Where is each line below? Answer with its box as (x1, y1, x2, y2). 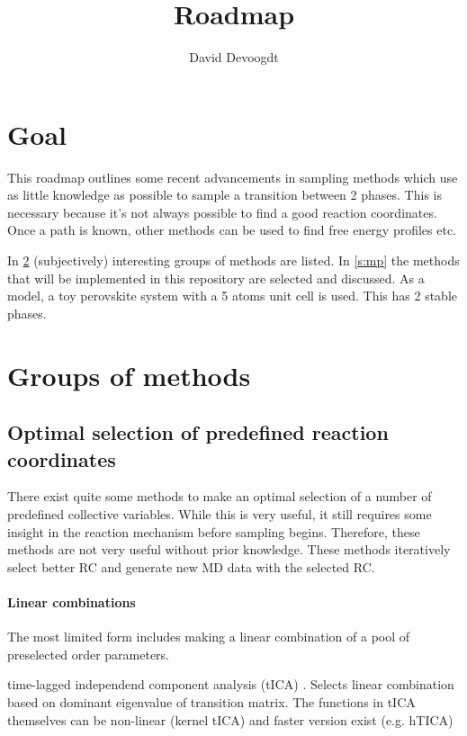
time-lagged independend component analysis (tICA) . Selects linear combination (7, 675, 454, 694)
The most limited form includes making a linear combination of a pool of (7, 627, 410, 646)
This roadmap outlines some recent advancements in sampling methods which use (7, 167, 458, 186)
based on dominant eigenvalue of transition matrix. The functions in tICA (7, 692, 416, 711)
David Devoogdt (189, 48, 279, 67)
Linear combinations (7, 592, 136, 611)
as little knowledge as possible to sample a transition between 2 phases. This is (7, 185, 442, 204)
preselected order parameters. (7, 644, 169, 663)
